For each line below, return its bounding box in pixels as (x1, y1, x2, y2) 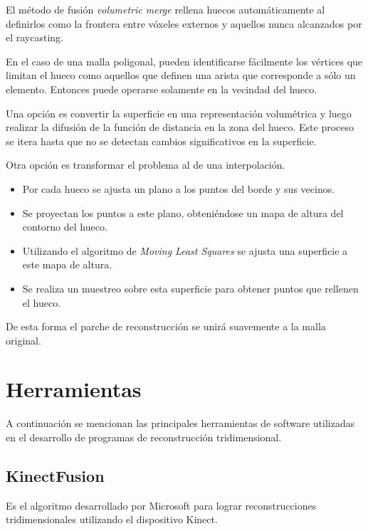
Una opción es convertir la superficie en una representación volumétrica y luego (6, 105, 352, 120)
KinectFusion (6, 464, 105, 486)
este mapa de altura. (22, 257, 112, 272)
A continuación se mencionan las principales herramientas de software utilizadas (6, 416, 355, 431)
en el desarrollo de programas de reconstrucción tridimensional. (6, 430, 282, 444)
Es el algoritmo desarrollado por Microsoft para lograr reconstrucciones (6, 498, 317, 512)
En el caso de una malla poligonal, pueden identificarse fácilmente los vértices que (6, 53, 363, 68)
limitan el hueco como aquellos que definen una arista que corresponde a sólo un (6, 68, 356, 83)
